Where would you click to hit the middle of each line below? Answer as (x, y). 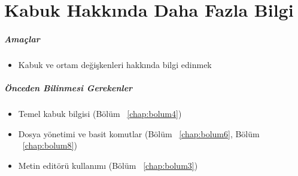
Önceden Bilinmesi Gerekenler (69, 88)
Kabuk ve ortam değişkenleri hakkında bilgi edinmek (115, 64)
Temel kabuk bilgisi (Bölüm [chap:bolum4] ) (100, 114)
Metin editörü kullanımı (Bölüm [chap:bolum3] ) (108, 165)
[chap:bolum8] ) (50, 145)
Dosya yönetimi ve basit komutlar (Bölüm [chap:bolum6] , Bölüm (139, 133)
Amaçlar (22, 38)
